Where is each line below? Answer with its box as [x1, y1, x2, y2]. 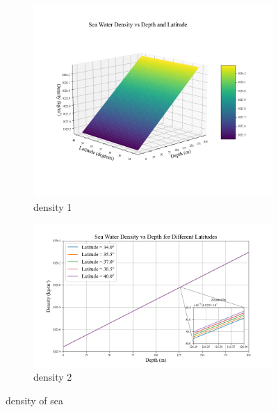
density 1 [33, 199, 72, 214]
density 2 [33, 370, 72, 384]
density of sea [6, 393, 63, 407]
